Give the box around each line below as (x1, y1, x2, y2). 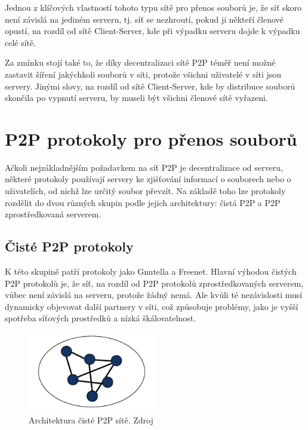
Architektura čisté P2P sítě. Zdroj (29, 413, 153, 426)
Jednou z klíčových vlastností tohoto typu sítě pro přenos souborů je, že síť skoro (5, 1, 302, 13)
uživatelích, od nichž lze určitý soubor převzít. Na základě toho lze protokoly (5, 185, 286, 197)
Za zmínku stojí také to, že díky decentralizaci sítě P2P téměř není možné (5, 56, 276, 69)
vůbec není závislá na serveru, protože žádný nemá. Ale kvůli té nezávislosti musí (5, 288, 303, 301)
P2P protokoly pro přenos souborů (5, 126, 297, 150)
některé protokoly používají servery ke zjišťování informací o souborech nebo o (5, 173, 291, 185)
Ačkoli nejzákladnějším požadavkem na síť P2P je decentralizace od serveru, (5, 161, 283, 173)
